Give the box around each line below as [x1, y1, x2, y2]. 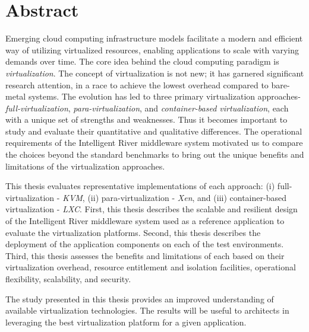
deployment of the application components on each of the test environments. [5, 238, 284, 250]
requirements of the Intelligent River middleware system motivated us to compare [5, 136, 303, 149]
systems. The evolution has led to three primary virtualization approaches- [28, 90, 301, 103]
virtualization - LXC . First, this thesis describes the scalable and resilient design [5, 203, 298, 215]
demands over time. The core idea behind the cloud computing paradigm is [5, 55, 279, 68]
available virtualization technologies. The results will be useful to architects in [5, 304, 289, 317]
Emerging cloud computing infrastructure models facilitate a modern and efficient [5, 32, 303, 44]
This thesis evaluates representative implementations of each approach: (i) [5, 180, 275, 192]
